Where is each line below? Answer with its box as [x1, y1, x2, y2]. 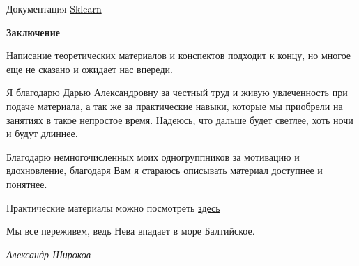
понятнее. [6, 176, 47, 191]
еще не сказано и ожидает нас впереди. [6, 61, 173, 76]
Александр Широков [6, 247, 91, 261]
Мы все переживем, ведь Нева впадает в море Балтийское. [6, 224, 255, 238]
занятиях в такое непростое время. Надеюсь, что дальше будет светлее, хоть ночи [6, 112, 353, 127]
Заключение [6, 24, 60, 39]
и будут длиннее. [6, 126, 78, 141]
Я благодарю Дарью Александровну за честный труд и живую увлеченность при [6, 85, 348, 100]
